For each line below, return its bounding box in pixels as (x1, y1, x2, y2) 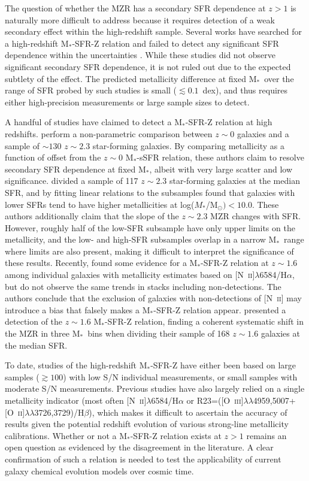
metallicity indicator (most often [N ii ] (5, 394, 147, 406)
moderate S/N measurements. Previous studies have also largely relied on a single (5, 382, 305, 395)
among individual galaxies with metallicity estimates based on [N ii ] (5, 268, 255, 281)
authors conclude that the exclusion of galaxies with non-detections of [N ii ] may (5, 292, 302, 304)
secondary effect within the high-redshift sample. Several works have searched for (5, 25, 302, 38)
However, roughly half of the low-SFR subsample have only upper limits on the (5, 221, 295, 234)
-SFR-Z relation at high (185, 116, 272, 128)
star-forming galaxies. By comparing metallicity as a (92, 139, 285, 152)
